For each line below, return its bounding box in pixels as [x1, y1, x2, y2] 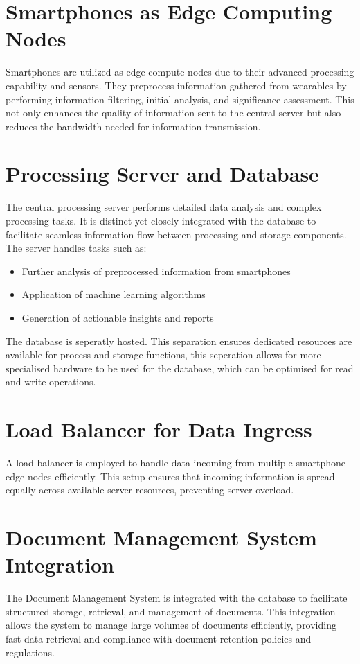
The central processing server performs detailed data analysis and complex [6, 200, 322, 214]
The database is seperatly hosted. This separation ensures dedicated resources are [6, 333, 352, 348]
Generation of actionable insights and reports [21, 310, 214, 324]
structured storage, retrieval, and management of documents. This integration [6, 604, 336, 618]
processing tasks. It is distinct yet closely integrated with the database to [6, 213, 316, 227]
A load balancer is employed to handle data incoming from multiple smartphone [6, 455, 346, 470]
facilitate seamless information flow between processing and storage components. [6, 227, 347, 241]
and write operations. [6, 374, 96, 389]
